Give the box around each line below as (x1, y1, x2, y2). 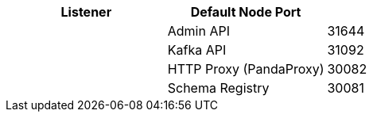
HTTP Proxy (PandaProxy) (167, 61, 324, 77)
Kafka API (167, 42, 227, 58)
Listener (60, 4, 112, 20)
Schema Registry (167, 80, 270, 96)
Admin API (167, 23, 230, 39)
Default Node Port (190, 4, 301, 20)
